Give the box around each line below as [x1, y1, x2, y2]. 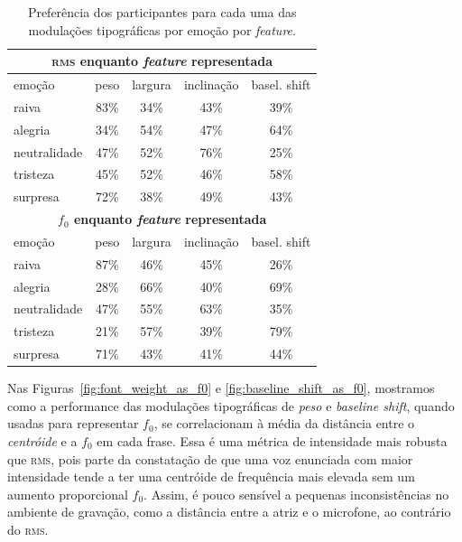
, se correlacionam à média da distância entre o [153, 414, 415, 433]
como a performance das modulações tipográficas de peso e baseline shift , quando [7, 396, 455, 415]
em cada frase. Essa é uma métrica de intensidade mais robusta [97, 432, 448, 451]
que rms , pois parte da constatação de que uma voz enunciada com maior [7, 449, 413, 468]
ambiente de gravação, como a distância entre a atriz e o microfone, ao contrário [7, 502, 451, 521]
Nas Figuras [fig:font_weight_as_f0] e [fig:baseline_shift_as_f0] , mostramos [7, 378, 435, 397]
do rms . [7, 520, 49, 538]
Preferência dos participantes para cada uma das [27, 3, 297, 21]
